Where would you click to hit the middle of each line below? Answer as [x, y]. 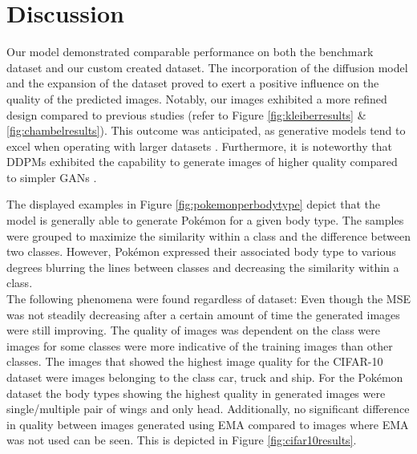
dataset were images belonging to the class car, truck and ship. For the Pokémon [205, 377]
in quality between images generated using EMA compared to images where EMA [208, 424]
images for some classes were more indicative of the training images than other [200, 345]
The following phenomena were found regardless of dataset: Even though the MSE [208, 299]
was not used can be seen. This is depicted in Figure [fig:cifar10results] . [182, 440]
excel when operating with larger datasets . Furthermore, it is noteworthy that [199, 146]
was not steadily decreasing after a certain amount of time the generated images [203, 314]
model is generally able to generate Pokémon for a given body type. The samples [205, 220]
